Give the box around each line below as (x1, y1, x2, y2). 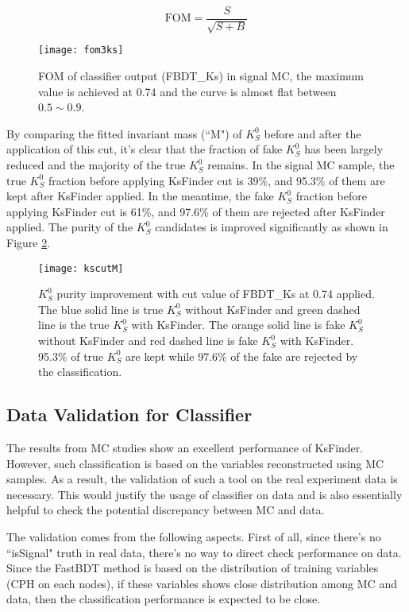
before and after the (264, 125, 361, 141)
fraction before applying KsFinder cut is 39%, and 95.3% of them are (48, 172, 385, 188)
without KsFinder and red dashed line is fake (38, 332, 258, 349)
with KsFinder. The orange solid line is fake (131, 316, 345, 333)
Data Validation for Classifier (6, 402, 253, 427)
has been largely (304, 141, 384, 157)
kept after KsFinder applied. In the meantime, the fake (6, 188, 274, 204)
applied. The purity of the (6, 219, 133, 235)
